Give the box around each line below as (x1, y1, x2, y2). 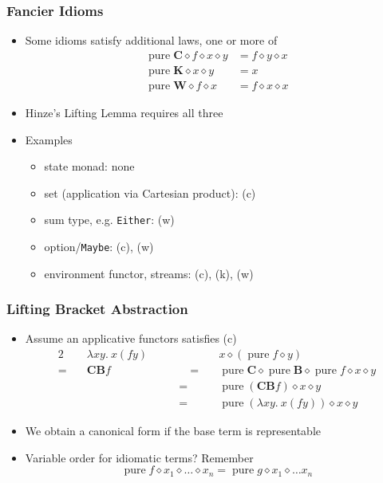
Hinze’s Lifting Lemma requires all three (25, 104, 223, 120)
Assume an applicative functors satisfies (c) (25, 330, 237, 347)
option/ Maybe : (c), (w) (44, 238, 154, 254)
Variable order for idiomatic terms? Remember (25, 449, 254, 465)
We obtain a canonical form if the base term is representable (25, 422, 321, 439)
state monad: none (44, 158, 135, 175)
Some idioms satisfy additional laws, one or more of (25, 32, 278, 49)
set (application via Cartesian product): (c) (44, 184, 256, 201)
